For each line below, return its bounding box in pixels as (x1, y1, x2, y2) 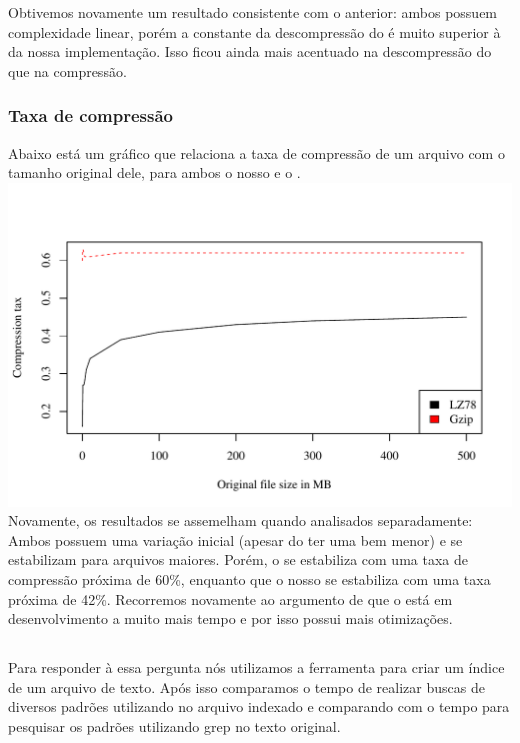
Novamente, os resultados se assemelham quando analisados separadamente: (8, 510, 473, 531)
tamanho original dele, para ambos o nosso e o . (8, 162, 301, 183)
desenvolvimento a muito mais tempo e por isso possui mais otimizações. (8, 608, 453, 629)
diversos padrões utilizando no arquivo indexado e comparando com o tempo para (8, 696, 510, 717)
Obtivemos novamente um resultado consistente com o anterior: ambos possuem (8, 2, 498, 22)
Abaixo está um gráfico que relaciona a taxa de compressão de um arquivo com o (8, 142, 505, 163)
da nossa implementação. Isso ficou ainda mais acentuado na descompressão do (8, 41, 492, 62)
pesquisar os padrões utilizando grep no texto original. (8, 715, 341, 736)
